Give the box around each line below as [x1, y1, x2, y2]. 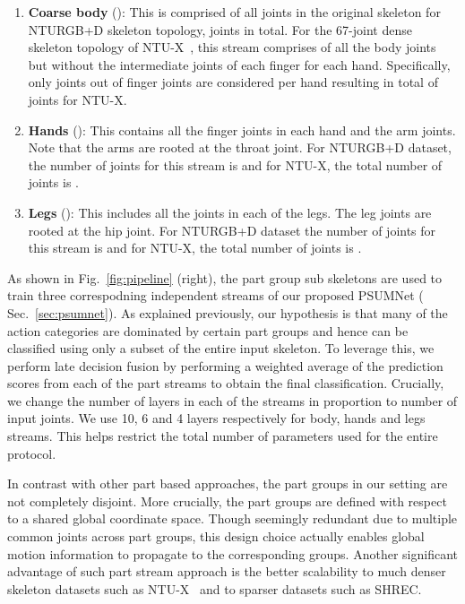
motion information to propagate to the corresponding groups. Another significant [7, 544, 458, 563]
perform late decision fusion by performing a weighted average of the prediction [7, 356, 443, 375]
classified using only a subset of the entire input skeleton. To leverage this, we [7, 339, 435, 358]
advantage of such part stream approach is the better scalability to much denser [7, 562, 446, 581]
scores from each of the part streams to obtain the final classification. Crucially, [7, 374, 444, 393]
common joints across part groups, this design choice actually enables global [7, 527, 425, 546]
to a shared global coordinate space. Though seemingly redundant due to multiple [7, 509, 458, 528]
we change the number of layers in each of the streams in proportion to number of [7, 391, 458, 410]
